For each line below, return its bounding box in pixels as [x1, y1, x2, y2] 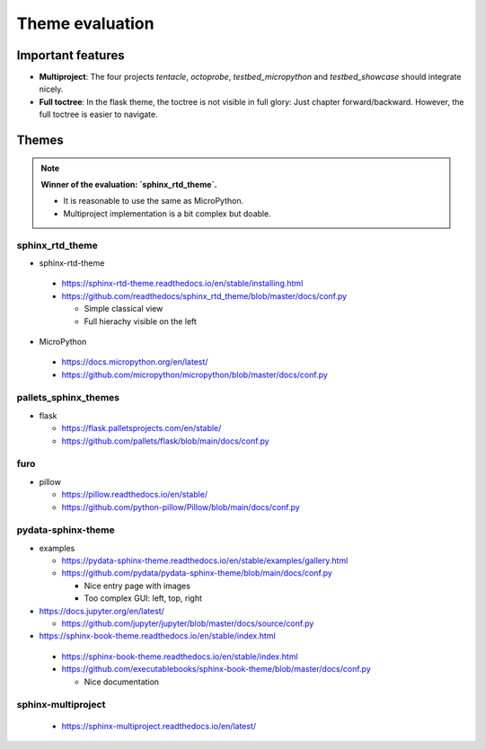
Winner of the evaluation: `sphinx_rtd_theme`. [40, 180, 217, 190]
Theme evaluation [16, 13, 154, 33]
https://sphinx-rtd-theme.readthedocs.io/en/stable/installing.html [61, 278, 304, 289]
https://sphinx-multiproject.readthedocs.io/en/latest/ [61, 720, 257, 731]
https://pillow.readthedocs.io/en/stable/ [61, 489, 208, 500]
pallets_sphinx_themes [16, 392, 120, 404]
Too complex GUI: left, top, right [84, 593, 202, 604]
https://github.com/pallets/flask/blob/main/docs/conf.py [61, 436, 269, 446]
